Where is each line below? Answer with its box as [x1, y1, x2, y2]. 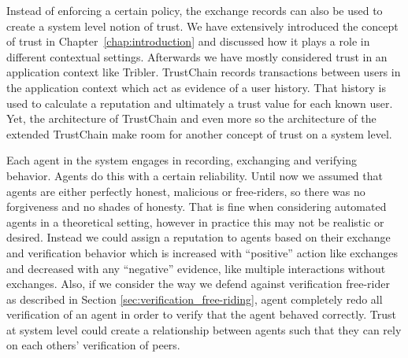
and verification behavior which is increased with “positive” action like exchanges [6, 244, 399, 260]
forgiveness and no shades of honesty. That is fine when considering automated [6, 198, 387, 215]
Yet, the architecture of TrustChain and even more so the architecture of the [6, 110, 376, 127]
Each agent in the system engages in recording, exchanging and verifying [6, 152, 358, 168]
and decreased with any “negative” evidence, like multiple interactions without [6, 260, 386, 276]
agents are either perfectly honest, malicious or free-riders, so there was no [6, 183, 365, 199]
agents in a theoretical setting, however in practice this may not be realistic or [6, 213, 384, 230]
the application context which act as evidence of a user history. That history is [6, 79, 386, 95]
